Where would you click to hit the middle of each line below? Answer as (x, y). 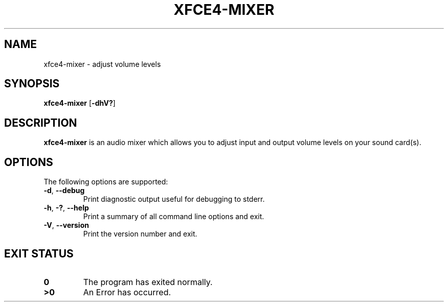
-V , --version (66, 225)
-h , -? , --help (66, 208)
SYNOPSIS (32, 84)
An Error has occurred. (127, 292)
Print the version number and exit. (140, 234)
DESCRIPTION (41, 123)
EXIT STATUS (39, 253)
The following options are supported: (106, 182)
